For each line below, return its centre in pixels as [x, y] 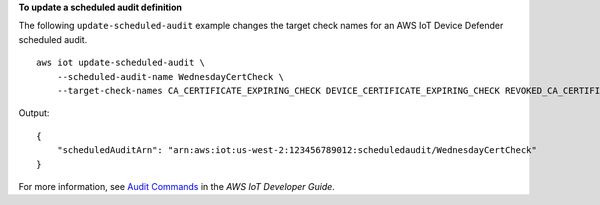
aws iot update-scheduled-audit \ [120, 63]
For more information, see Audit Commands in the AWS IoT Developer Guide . [176, 186]
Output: [34, 113]
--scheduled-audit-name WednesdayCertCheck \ [170, 76]
